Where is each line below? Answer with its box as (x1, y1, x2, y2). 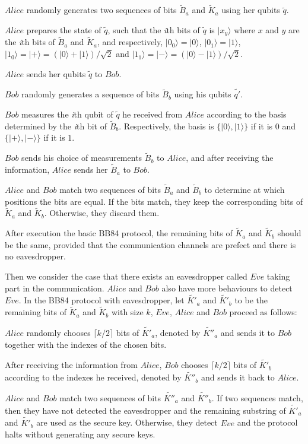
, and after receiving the (186, 151, 274, 164)
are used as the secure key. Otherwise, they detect (36, 416, 218, 429)
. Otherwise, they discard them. (44, 207, 160, 219)
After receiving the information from (5, 359, 138, 371)
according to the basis (207, 108, 287, 120)
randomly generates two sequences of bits (26, 4, 177, 16)
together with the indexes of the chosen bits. (5, 338, 167, 350)
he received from (122, 108, 183, 120)
